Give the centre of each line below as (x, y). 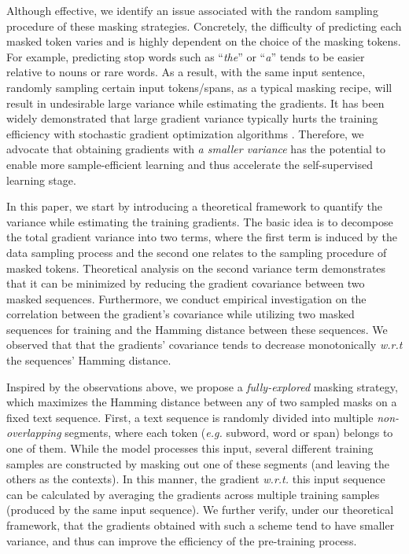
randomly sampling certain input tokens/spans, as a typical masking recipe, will (199, 87)
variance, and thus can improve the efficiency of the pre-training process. (182, 540)
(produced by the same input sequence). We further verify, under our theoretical (200, 510)
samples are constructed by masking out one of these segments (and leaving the (198, 463)
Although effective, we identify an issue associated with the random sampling (192, 10)
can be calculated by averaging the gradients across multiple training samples (193, 494)
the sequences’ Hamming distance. (89, 360)
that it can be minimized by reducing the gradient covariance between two (186, 283)
